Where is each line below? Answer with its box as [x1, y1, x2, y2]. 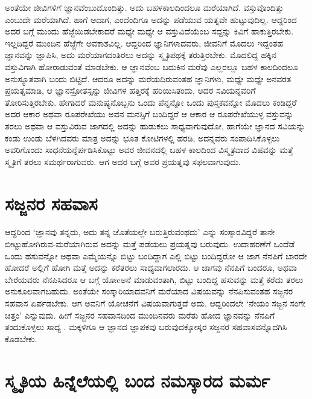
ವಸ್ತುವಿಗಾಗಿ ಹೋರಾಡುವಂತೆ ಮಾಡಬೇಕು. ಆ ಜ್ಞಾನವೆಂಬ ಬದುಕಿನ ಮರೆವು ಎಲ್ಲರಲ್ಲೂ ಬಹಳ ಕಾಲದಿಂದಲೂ [5, 60, 299, 73]
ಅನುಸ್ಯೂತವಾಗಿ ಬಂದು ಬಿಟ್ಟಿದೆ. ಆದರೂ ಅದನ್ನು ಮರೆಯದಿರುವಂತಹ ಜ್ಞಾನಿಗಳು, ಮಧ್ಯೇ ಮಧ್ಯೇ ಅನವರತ [5, 72, 291, 85]
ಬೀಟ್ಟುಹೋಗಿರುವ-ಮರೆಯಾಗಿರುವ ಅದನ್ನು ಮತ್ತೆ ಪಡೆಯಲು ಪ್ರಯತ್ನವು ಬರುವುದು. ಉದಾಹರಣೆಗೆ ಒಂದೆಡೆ [5, 238, 295, 250]
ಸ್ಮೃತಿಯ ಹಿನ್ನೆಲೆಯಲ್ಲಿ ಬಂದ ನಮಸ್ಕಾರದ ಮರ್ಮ [5, 368, 270, 392]
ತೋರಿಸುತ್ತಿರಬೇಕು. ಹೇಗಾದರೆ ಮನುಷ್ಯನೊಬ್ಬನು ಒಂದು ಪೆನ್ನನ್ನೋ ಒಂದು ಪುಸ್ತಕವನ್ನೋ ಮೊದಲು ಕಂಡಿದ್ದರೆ [5, 96, 297, 108]
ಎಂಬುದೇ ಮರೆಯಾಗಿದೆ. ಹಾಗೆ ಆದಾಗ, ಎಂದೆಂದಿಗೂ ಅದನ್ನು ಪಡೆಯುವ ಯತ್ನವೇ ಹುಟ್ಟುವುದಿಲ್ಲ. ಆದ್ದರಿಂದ [5, 13, 297, 25]
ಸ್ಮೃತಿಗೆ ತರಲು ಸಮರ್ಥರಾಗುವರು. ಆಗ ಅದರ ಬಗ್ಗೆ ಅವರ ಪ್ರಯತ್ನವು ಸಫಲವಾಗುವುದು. [5, 155, 241, 167]
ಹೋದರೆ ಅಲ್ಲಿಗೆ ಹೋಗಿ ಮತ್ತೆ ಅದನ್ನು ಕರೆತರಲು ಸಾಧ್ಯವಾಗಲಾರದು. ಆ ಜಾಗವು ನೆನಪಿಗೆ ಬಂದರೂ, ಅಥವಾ [5, 261, 297, 274]
